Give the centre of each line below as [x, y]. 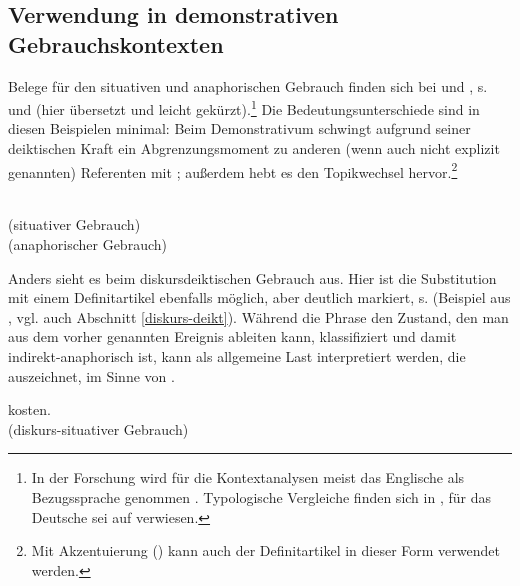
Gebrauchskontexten [116, 43]
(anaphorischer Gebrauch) [87, 244]
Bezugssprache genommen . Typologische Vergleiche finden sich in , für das [261, 497]
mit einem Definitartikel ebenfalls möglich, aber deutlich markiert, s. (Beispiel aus [259, 297]
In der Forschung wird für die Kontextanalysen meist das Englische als [248, 477]
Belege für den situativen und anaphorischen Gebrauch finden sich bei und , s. [248, 85]
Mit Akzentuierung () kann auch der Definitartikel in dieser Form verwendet [265, 550]
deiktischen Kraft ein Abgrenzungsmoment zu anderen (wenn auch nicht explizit [254, 148]
